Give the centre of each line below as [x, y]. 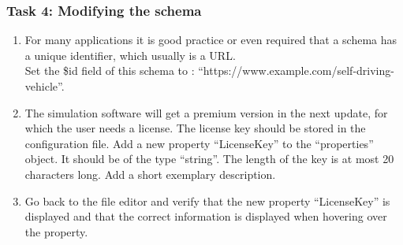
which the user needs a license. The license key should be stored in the [195, 128]
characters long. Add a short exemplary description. [150, 174]
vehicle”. [45, 86]
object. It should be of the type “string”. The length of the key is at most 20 [209, 159]
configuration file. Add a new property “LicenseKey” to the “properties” [199, 143]
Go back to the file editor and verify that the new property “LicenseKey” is [207, 200]
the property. [56, 231]
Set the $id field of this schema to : [110, 71]
